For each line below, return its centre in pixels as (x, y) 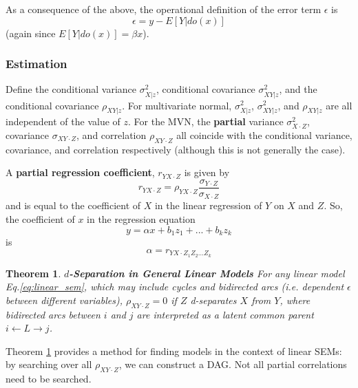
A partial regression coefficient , (80, 172)
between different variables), (64, 300)
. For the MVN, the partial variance (206, 121)
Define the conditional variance (71, 89)
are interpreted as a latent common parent (225, 314)
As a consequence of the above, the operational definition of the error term (164, 9)
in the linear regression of (208, 205)
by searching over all (49, 364)
